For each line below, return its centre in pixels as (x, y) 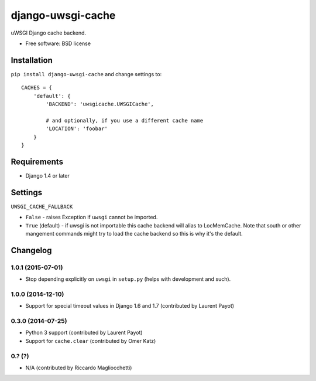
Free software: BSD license (58, 43)
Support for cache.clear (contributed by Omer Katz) (91, 341)
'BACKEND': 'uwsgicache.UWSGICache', (100, 104)
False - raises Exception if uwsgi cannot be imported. (92, 217)
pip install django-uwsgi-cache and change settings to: (86, 74)
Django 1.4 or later (47, 175)
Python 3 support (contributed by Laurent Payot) (84, 333)
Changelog (31, 250)
